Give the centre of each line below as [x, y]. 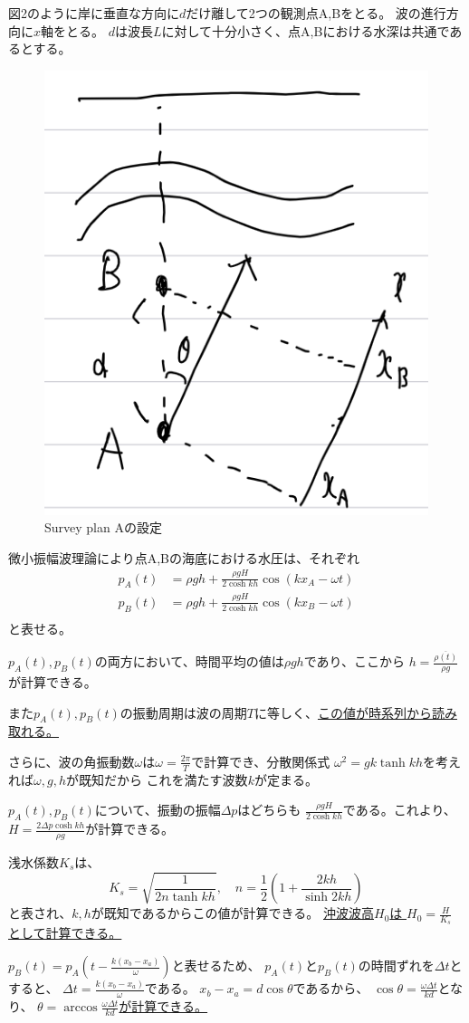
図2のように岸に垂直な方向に [94, 12]
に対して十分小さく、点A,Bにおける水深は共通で [306, 30]
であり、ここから [354, 661]
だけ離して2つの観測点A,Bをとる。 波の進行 [316, 12]
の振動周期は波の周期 [183, 712]
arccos [81, 1008]
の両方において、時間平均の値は [189, 661]
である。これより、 [399, 810]
